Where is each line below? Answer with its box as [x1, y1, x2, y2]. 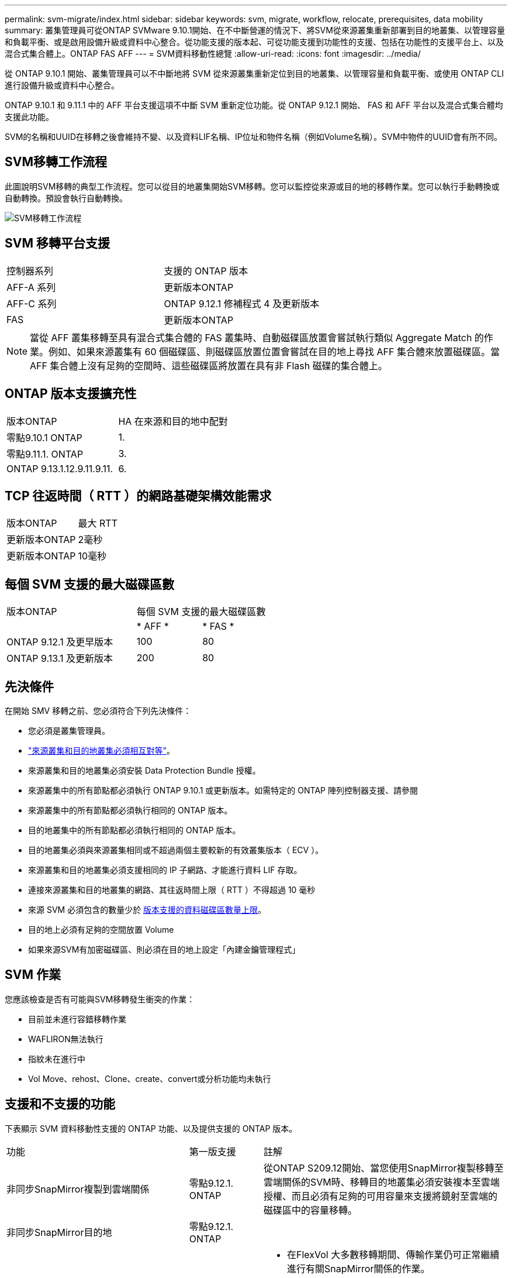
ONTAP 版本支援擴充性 [5, 386, 137, 401]
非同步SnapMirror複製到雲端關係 [6, 1183, 150, 1195]
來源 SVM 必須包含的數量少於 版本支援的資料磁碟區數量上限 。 [28, 905, 267, 915]
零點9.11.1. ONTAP [6, 448, 84, 460]
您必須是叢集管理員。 [28, 726, 110, 736]
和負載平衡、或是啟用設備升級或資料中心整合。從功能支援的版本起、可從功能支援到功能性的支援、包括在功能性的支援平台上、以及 [5, 37, 504, 47]
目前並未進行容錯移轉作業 [28, 1014, 126, 1024]
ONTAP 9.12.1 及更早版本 [6, 636, 113, 648]
